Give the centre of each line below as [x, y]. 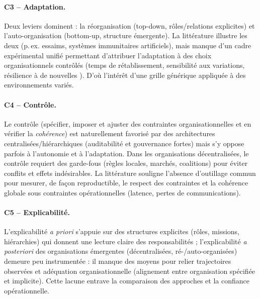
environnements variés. [39, 85]
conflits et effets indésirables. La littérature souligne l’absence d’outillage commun [130, 173]
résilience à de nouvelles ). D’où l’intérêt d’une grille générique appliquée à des [125, 75]
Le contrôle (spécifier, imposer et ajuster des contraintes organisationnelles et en [128, 123]
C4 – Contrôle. [30, 104]
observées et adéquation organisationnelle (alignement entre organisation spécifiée [130, 271]
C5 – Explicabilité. [37, 212]
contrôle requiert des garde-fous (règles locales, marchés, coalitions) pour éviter [126, 163]
